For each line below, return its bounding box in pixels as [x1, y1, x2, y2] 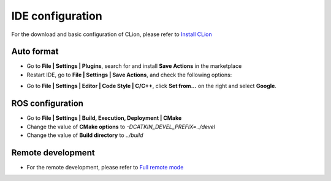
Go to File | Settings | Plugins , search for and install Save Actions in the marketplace [26, 62, 242, 70]
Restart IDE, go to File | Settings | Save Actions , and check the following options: [26, 71, 232, 78]
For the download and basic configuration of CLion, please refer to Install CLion [11, 31, 213, 38]
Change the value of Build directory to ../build [26, 131, 143, 139]
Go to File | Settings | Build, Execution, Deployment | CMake [26, 114, 182, 122]
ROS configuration [11, 98, 84, 109]
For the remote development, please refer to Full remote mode [26, 163, 184, 171]
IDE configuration [11, 9, 102, 23]
